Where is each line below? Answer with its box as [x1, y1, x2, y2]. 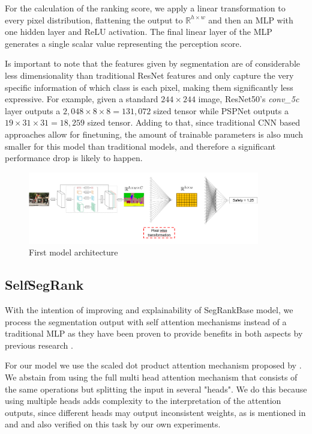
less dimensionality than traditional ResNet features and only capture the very [5, 69, 294, 81]
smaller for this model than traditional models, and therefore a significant [5, 139, 276, 152]
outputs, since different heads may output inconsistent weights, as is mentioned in [5, 406, 306, 418]
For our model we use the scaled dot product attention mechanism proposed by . [5, 359, 302, 371]
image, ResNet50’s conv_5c [198, 93, 299, 105]
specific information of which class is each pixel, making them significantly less [5, 81, 293, 93]
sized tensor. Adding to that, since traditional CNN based [87, 116, 300, 129]
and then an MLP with [208, 13, 293, 26]
